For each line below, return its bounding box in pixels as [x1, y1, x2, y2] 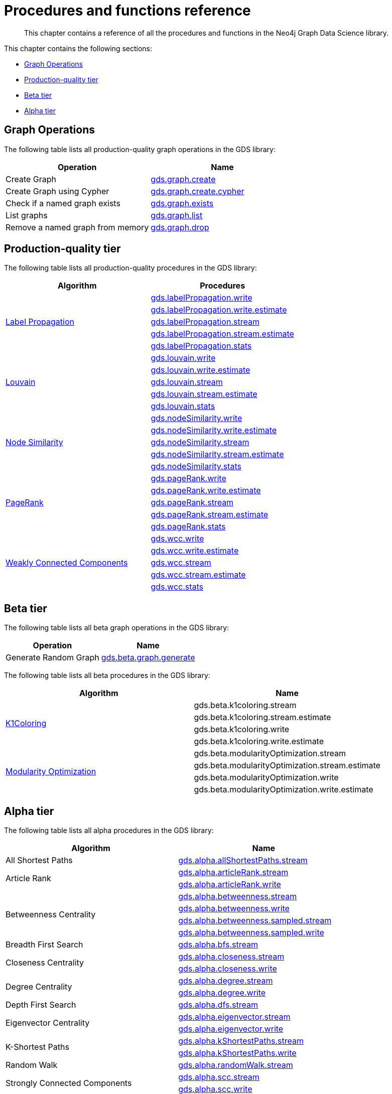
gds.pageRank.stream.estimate [151, 509, 269, 520]
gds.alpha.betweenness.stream [178, 891, 297, 902]
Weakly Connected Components [6, 558, 128, 568]
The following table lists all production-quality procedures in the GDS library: [4, 263, 257, 272]
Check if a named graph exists [6, 198, 120, 208]
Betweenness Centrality [6, 909, 96, 920]
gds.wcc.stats [151, 582, 204, 592]
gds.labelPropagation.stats [151, 341, 252, 351]
